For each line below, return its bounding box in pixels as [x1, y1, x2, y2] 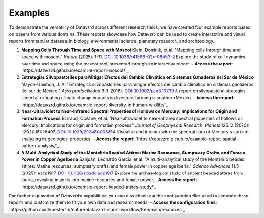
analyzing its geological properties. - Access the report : [21, 136, 135, 142]
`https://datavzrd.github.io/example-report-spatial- [135, 136, 239, 142]
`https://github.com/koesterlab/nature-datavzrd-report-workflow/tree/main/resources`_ [9, 206, 185, 212]
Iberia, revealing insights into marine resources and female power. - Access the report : [21, 177, 197, 183]
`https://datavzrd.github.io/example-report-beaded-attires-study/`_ [21, 184, 156, 190]
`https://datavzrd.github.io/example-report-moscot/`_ [21, 67, 129, 73]
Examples [9, 7, 50, 18]
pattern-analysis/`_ [21, 143, 60, 149]
